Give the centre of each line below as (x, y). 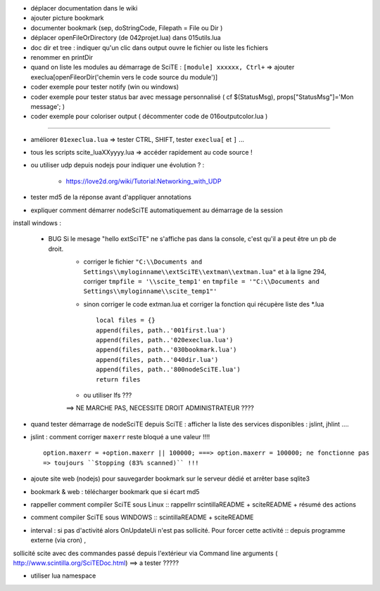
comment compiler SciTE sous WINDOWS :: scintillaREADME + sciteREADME (142, 517)
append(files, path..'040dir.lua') (157, 359)
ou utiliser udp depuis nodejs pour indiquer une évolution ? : (118, 165)
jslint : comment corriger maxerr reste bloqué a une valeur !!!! (120, 437)
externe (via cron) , (58, 540)
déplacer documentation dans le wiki (84, 8)
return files (118, 379)
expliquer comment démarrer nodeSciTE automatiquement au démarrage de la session (157, 210)
